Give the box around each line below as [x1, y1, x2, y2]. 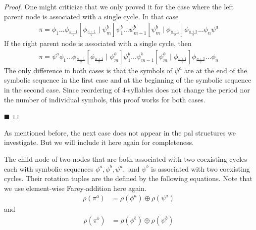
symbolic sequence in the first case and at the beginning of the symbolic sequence [4, 75, 252, 85]
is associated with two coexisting [151, 163, 250, 174]
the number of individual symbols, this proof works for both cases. [4, 94, 205, 104]
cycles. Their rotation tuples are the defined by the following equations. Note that [4, 173, 253, 184]
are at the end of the [184, 65, 247, 75]
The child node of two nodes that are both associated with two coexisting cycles [4, 154, 247, 164]
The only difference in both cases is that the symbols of [4, 65, 172, 75]
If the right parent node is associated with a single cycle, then [4, 38, 192, 48]
